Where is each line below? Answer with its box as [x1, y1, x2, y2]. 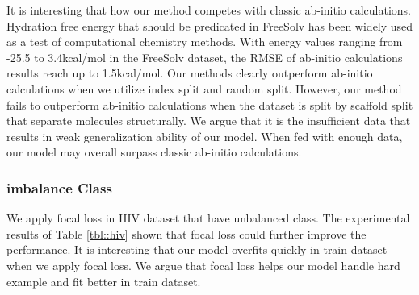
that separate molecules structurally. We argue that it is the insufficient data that [6, 112, 411, 129]
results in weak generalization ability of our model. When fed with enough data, [6, 127, 403, 144]
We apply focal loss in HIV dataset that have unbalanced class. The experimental [6, 210, 410, 226]
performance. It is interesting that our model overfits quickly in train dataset [6, 241, 388, 258]
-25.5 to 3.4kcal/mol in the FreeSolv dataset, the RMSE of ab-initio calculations [6, 48, 403, 65]
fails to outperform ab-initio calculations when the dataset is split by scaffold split [6, 96, 413, 113]
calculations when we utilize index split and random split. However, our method [6, 80, 402, 97]
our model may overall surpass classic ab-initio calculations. [6, 143, 302, 160]
